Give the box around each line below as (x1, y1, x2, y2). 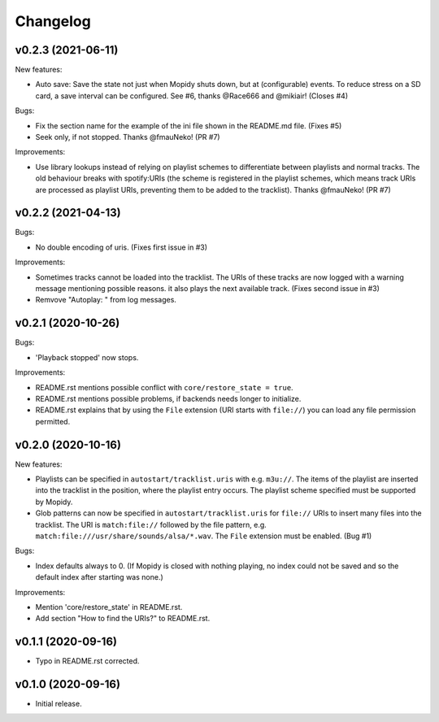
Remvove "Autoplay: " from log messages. (35, 295, 176, 305)
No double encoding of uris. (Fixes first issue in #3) (35, 242, 207, 252)
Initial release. (35, 699, 82, 709)
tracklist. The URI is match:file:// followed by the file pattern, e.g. (35, 520, 267, 529)
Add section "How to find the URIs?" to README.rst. (35, 614, 211, 624)
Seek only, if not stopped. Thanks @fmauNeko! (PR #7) (35, 133, 220, 142)
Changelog (15, 12, 91, 30)
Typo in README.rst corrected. (35, 656, 140, 666)
